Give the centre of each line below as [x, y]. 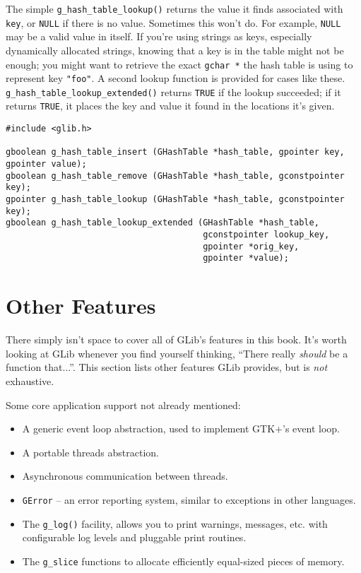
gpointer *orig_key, [251, 246]
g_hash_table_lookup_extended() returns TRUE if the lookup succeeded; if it [173, 91]
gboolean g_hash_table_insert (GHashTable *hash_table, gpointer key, [175, 152]
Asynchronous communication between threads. [125, 476]
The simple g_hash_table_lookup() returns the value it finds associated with [174, 8]
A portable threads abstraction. [90, 452]
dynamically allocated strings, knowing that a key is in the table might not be [175, 50]
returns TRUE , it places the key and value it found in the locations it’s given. [170, 106]
